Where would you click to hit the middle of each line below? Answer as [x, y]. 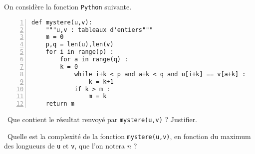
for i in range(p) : [80, 52]
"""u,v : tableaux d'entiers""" [99, 30]
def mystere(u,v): [62, 22]
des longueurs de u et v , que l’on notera [65, 146]
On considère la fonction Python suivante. [68, 6]
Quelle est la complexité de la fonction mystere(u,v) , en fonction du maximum [129, 136]
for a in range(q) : [94, 60]
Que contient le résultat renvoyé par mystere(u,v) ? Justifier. [102, 119]
